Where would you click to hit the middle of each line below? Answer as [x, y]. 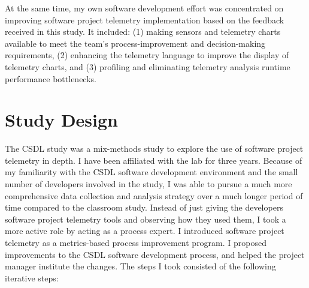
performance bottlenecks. [51, 78]
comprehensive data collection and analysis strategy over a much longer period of [154, 195]
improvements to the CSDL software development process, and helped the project [155, 254]
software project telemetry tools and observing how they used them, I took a [146, 219]
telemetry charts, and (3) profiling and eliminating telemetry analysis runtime [148, 66]
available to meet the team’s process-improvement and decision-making [135, 43]
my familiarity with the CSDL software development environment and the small [152, 172]
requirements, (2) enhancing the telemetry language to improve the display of [147, 55]
